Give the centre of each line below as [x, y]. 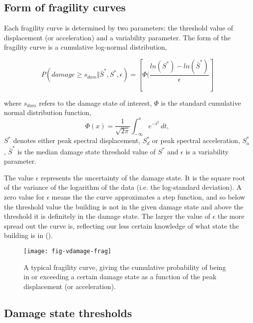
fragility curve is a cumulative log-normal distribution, [86, 47]
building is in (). [28, 235]
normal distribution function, [48, 112]
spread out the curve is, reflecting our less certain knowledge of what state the [122, 225]
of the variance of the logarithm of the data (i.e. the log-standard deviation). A [123, 187]
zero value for [24, 197]
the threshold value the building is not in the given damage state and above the [124, 206]
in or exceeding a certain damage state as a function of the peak [120, 277]
